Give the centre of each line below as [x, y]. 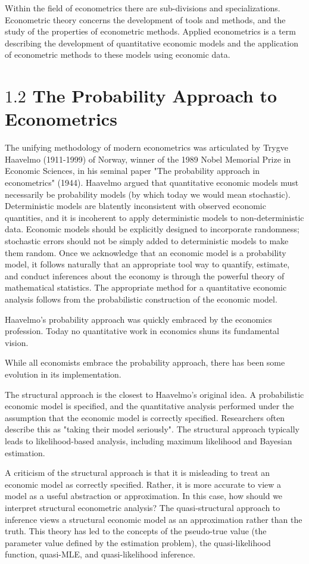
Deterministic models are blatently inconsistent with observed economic [135, 206]
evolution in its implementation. [63, 374]
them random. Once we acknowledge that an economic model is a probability [146, 252]
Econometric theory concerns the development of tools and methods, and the [145, 19]
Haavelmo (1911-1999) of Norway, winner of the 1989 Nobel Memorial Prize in [148, 159]
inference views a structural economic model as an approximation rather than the [154, 519]
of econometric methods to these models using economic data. [118, 54]
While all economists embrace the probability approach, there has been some [145, 362]
